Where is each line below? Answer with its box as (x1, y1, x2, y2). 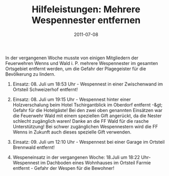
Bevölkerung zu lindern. (5, 71, 55, 77)
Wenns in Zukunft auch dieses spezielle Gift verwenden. (12, 129, 132, 135)
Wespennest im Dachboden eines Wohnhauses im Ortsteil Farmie (12, 160, 151, 166)
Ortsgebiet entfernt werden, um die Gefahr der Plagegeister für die (5, 65, 146, 72)
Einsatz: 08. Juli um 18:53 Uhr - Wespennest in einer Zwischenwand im (12, 81, 163, 87)
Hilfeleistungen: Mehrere (31, 4, 141, 15)
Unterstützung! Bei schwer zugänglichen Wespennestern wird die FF (12, 123, 158, 129)
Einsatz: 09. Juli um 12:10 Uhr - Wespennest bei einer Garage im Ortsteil (12, 139, 165, 145)
